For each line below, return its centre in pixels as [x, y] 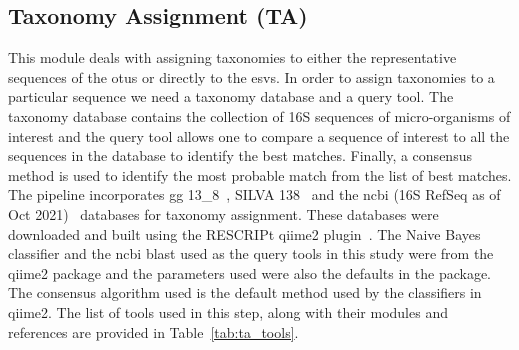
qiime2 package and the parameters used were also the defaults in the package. [249, 272]
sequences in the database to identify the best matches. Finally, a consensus [240, 155]
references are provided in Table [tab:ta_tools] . [153, 331]
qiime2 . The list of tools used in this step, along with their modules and [228, 311]
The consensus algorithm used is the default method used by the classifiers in [245, 292]
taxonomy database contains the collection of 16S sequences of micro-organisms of [259, 115]
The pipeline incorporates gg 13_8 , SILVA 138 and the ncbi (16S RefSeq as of [254, 194]
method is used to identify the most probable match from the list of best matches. [260, 174]
